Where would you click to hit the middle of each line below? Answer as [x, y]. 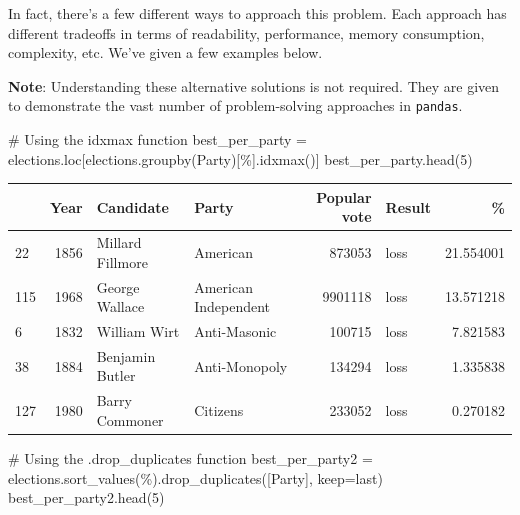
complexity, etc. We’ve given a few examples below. [165, 52]
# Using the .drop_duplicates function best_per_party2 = [190, 458]
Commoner [130, 419]
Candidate [132, 206]
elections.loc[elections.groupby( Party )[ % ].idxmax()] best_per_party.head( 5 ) [240, 158]
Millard [119, 242]
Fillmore [122, 261]
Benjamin [126, 355]
